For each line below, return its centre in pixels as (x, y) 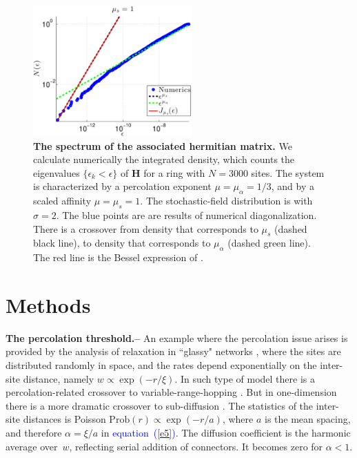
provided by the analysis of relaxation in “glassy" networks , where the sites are (173, 351)
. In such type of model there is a (245, 378)
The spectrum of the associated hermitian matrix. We (163, 145)
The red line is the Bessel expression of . (118, 257)
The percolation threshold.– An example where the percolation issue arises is (177, 337)
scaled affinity (62, 201)
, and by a (293, 186)
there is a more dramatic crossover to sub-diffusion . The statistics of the (160, 405)
